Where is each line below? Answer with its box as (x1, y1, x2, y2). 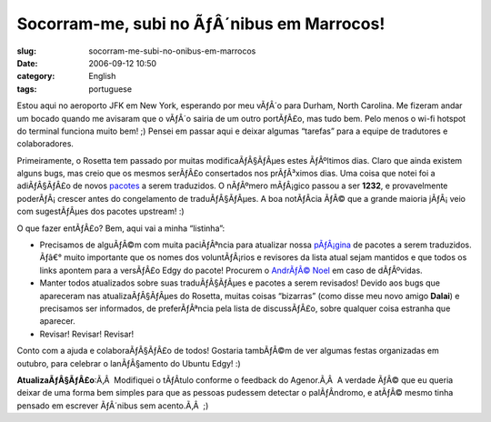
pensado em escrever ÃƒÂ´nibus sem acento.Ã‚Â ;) (16, 400, 209, 411)
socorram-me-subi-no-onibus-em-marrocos (88, 45, 256, 56)
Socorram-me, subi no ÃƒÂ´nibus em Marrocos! (16, 14, 386, 34)
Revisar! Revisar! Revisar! (39, 328, 135, 339)
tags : (16, 83, 37, 95)
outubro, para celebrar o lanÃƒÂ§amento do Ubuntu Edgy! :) (16, 357, 241, 368)
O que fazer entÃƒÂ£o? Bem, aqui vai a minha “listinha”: (16, 223, 225, 234)
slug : (16, 45, 36, 56)
